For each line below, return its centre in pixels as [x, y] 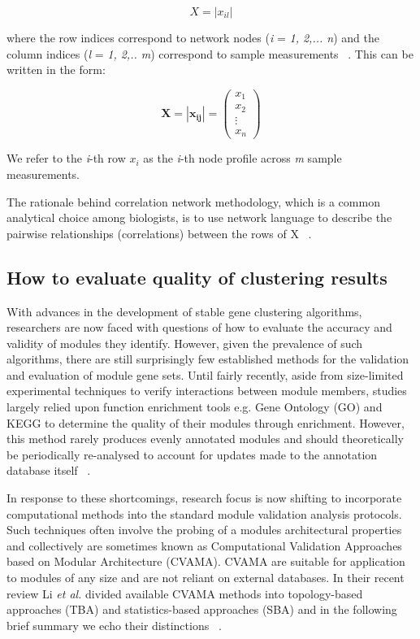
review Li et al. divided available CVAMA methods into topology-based [185, 593]
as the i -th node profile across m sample [242, 158]
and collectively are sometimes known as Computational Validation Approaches [204, 545]
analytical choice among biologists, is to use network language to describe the [199, 217]
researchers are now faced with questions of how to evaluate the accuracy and [199, 327]
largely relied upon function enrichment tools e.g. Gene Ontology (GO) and [195, 407]
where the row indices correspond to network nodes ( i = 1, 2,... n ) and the [193, 37]
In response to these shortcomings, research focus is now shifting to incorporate [204, 498]
